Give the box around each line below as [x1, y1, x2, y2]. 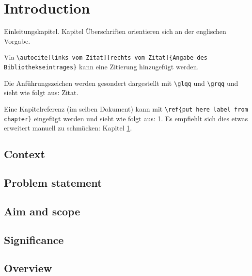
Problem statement [4, 175, 102, 190]
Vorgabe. [4, 35, 31, 46]
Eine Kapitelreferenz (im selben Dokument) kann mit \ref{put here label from [4, 103, 248, 114]
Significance [4, 232, 64, 247]
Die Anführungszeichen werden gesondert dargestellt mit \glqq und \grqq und [4, 78, 238, 88]
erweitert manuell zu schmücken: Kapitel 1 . [4, 123, 132, 133]
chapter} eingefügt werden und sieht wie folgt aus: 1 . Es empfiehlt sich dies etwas [4, 113, 248, 123]
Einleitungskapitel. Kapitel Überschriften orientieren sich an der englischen [4, 26, 226, 36]
